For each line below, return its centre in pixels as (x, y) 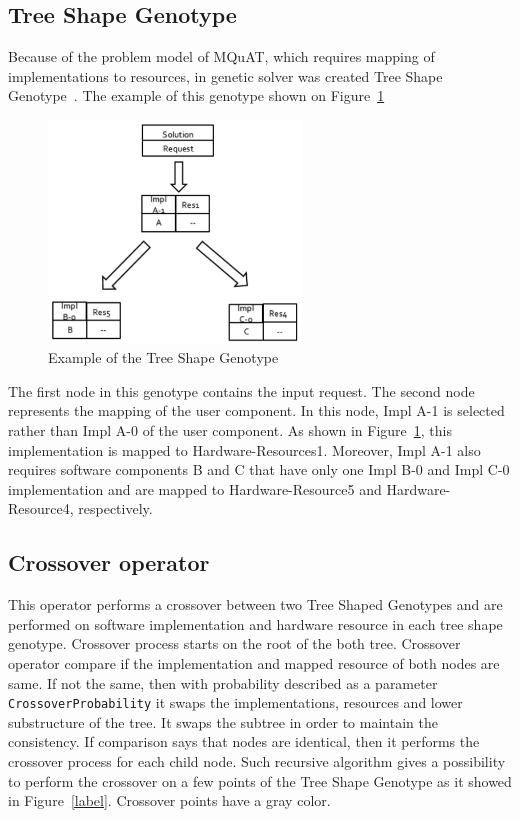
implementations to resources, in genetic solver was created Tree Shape (225, 75)
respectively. (115, 508)
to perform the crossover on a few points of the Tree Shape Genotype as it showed (260, 780)
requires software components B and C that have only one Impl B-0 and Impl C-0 (259, 469)
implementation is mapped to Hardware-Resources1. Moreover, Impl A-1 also (244, 449)
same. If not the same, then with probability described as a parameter (223, 682)
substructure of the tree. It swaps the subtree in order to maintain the (223, 721)
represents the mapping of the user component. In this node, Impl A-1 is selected (256, 410)
